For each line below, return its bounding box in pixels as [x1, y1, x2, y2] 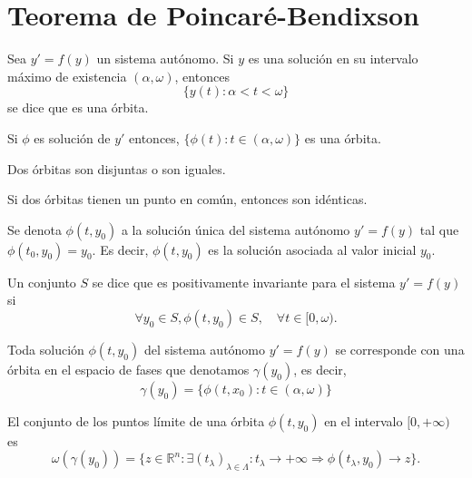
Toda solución [7, 339, 84, 358]
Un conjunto [7, 272, 76, 291]
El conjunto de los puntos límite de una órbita [7, 411, 265, 430]
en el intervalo [324, 411, 403, 430]
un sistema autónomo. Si [96, 49, 234, 68]
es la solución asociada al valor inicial [208, 239, 417, 259]
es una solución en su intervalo [248, 49, 418, 68]
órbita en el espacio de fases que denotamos [7, 359, 250, 378]
